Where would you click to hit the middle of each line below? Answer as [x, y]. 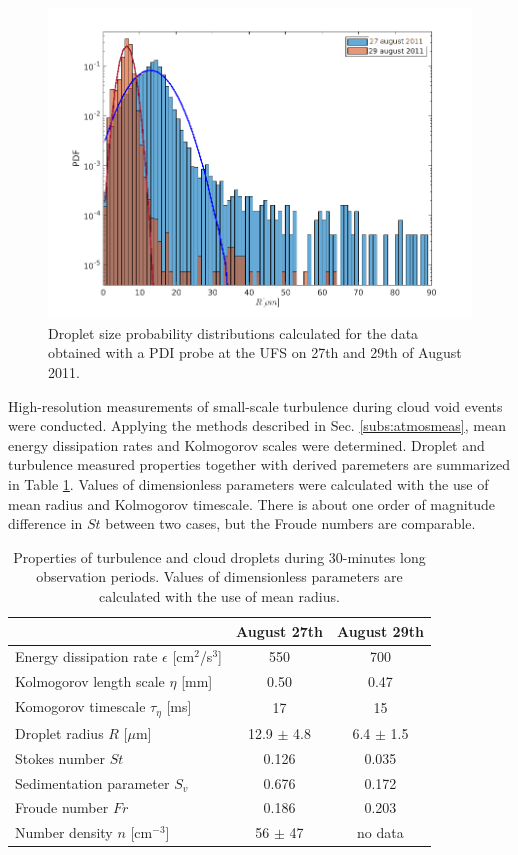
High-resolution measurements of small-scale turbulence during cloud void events [255, 405]
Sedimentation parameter [92, 782]
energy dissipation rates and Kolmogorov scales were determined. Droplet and [246, 444]
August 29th [380, 630]
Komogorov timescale [80, 706]
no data [380, 832]
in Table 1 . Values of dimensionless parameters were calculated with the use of [248, 484]
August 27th [279, 630]
